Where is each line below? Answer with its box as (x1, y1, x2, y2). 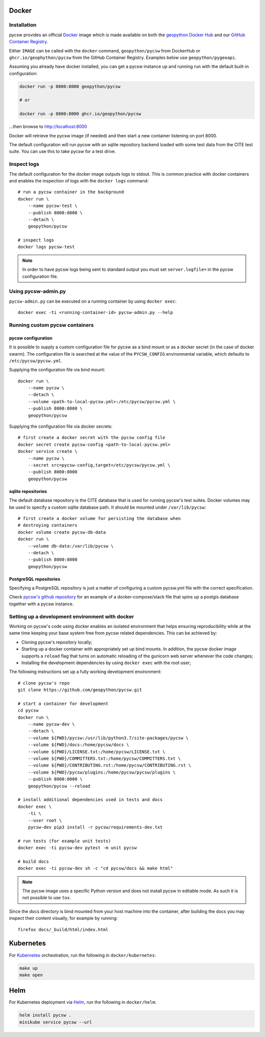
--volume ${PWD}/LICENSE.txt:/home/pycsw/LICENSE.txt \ (27, 749, 165, 754)
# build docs (18, 858, 49, 864)
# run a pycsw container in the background (18, 189, 124, 195)
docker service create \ (18, 449, 78, 454)
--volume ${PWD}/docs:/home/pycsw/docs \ (27, 742, 130, 748)
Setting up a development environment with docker (9, 613, 134, 620)
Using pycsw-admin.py (9, 288, 66, 295)
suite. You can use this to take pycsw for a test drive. (9, 149, 116, 155)
